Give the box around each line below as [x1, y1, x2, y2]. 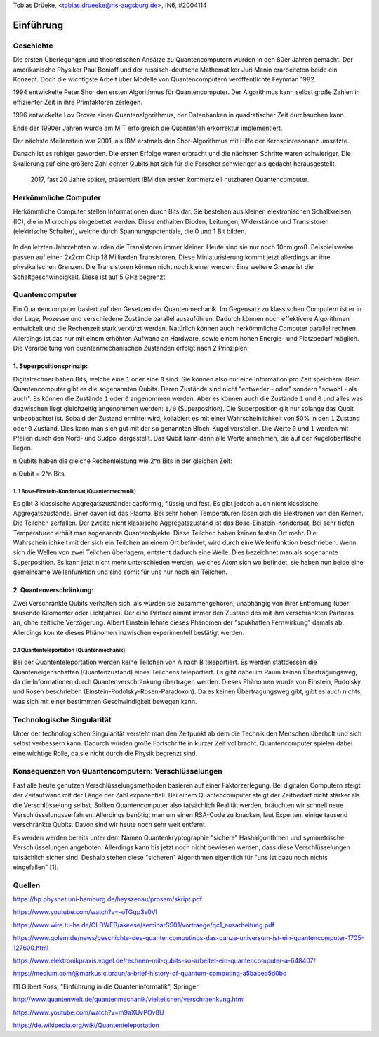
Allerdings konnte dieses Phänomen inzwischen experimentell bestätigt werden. [13, 628, 245, 637]
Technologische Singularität [13, 715, 112, 724]
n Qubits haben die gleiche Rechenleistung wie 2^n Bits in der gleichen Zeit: [13, 457, 232, 465]
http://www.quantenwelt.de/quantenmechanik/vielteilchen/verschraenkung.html [13, 995, 245, 1004]
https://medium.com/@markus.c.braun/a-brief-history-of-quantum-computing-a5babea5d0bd [13, 970, 287, 978]
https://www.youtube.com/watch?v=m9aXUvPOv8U [13, 1008, 164, 1017]
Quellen [13, 880, 41, 890]
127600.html [13, 944, 49, 952]
